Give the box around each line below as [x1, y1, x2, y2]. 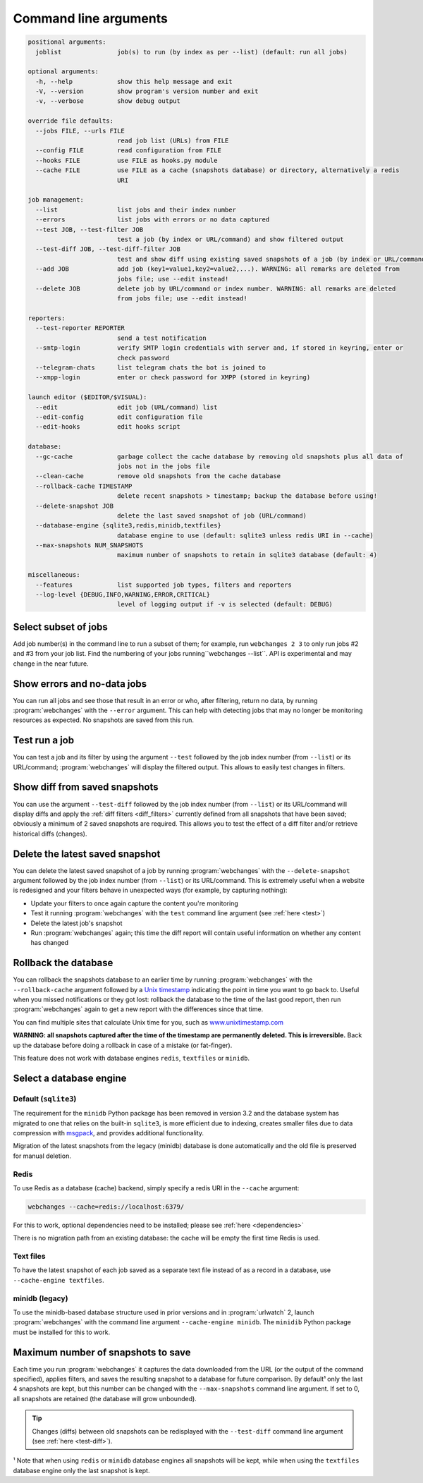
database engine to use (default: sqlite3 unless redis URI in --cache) [116, 531, 374, 539]
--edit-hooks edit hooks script [35, 423, 181, 431]
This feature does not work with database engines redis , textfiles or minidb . [13, 1054, 250, 1063]
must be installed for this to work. [13, 1328, 111, 1336]
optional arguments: [27, 68, 99, 75]
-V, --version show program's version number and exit [35, 87, 259, 95]
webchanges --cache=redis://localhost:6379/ [27, 1202, 185, 1211]
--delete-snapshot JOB [35, 501, 114, 510]
